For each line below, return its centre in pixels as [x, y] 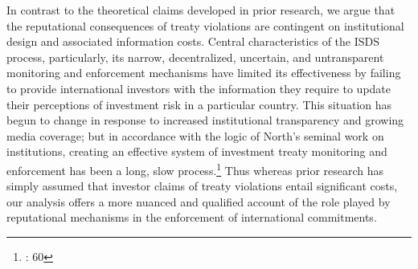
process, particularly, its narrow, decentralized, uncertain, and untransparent [195, 57]
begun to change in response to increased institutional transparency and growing [205, 120]
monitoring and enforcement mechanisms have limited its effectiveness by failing [204, 73]
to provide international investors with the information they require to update [199, 88]
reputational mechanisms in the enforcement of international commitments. [192, 217]
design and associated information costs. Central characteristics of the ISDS [193, 41]
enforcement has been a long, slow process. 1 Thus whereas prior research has [195, 169]
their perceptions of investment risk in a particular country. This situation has [199, 104]
